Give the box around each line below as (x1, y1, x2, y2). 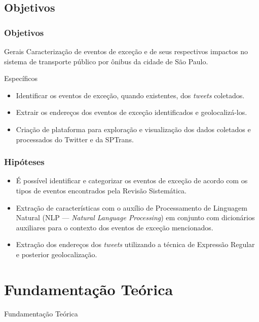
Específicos (4, 73, 38, 84)
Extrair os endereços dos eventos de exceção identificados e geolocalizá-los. (16, 107, 247, 117)
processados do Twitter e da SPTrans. (16, 134, 134, 144)
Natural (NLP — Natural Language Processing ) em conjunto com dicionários (16, 212, 255, 223)
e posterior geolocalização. (16, 249, 97, 259)
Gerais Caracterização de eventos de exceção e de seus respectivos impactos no (4, 46, 248, 56)
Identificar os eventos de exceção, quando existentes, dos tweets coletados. (16, 90, 245, 100)
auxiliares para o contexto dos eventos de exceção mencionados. (16, 222, 213, 232)
